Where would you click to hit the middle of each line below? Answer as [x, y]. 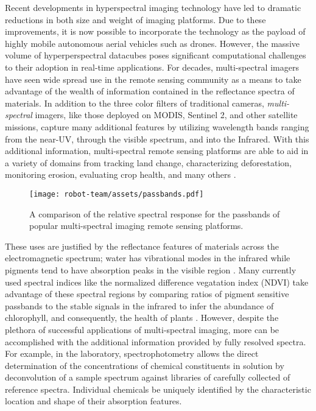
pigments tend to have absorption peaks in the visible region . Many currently [151, 269]
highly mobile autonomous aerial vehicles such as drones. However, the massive [152, 43]
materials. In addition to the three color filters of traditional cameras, [135, 103]
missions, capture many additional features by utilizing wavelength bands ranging [157, 126]
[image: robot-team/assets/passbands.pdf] [117, 194]
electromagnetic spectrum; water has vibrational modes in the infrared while [148, 258]
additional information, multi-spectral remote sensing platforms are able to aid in [157, 151]
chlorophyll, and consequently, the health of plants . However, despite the [142, 318]
